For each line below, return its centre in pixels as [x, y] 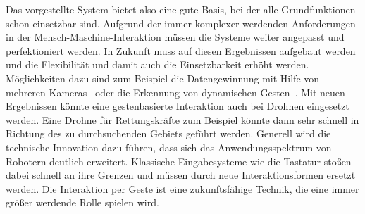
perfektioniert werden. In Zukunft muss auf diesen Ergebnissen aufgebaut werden [181, 50]
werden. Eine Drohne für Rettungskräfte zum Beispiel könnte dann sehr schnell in [182, 119]
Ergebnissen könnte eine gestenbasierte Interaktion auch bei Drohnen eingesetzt [178, 106]
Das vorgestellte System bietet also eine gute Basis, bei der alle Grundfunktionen [181, 9]
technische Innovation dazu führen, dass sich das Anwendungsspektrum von [169, 147]
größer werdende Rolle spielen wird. [82, 202]
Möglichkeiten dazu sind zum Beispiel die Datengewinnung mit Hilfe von [163, 78]
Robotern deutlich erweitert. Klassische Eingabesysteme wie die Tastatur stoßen [179, 161]
